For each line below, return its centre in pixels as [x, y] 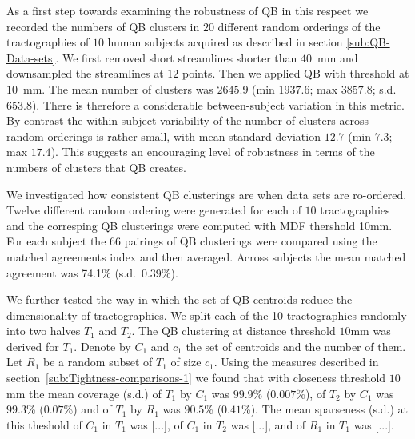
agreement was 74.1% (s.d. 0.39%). [92, 272]
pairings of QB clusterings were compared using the [251, 241]
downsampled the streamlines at [85, 73]
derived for [33, 346]
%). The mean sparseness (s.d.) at [325, 409]
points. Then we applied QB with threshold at [295, 73]
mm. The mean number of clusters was [118, 88]
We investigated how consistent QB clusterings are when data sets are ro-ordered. [207, 194]
